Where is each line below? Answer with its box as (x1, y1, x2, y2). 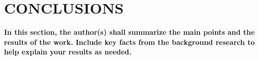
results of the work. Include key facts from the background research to (4, 36, 255, 47)
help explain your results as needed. (4, 46, 132, 57)
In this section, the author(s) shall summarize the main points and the (4, 27, 255, 37)
